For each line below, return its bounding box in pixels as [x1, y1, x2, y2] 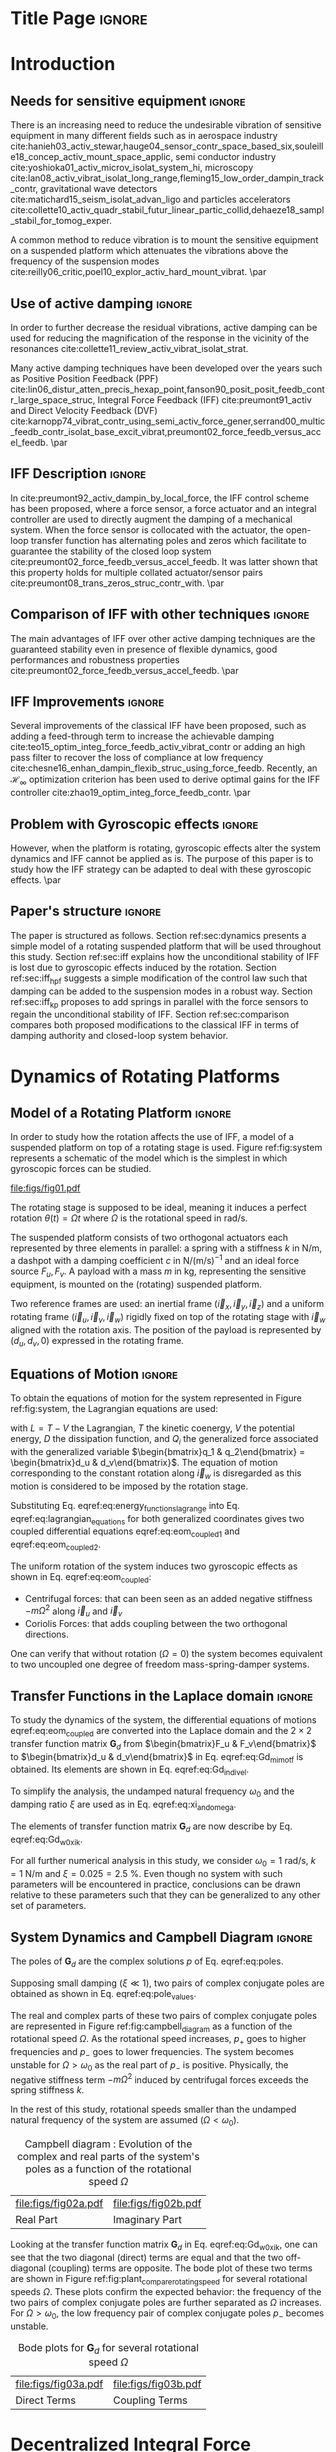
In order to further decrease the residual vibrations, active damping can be [10, 322, 318, 333]
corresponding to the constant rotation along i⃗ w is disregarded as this [10, 1467, 302, 1481]
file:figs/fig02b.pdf [113, 2197, 202, 2211]
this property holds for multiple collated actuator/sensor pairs [10, 566, 263, 578]
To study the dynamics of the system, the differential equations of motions [10, 1713, 317, 1726]
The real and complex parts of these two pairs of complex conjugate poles [10, 2009, 318, 2021]
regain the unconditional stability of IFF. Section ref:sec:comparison [10, 1008, 290, 1021]
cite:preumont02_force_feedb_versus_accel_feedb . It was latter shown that [10, 555, 318, 567]
